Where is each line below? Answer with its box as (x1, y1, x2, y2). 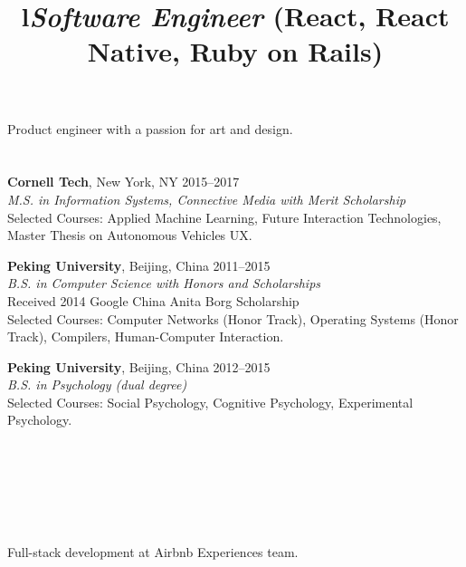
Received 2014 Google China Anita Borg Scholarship (7, 291, 300, 310)
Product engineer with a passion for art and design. (7, 119, 293, 138)
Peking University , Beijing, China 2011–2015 (7, 255, 271, 274)
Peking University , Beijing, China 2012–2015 (7, 357, 271, 376)
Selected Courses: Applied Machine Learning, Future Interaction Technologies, (7, 207, 442, 226)
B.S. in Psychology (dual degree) (7, 375, 187, 394)
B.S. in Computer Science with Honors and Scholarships (7, 274, 321, 293)
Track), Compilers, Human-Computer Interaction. (7, 327, 284, 346)
